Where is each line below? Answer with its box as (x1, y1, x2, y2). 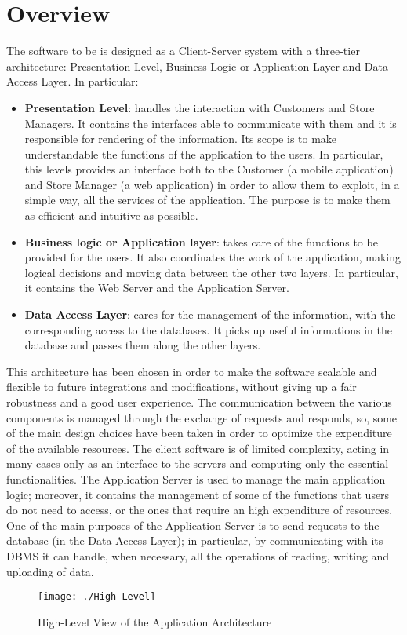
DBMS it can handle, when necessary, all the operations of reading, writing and (6, 547, 390, 564)
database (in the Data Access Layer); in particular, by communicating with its (6, 532, 383, 549)
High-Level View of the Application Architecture (38, 613, 272, 630)
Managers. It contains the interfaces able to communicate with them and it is (24, 115, 397, 131)
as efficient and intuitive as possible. (24, 207, 198, 224)
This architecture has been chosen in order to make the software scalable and (6, 363, 377, 379)
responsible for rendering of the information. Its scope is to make (24, 130, 337, 147)
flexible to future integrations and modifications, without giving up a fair (6, 378, 357, 395)
